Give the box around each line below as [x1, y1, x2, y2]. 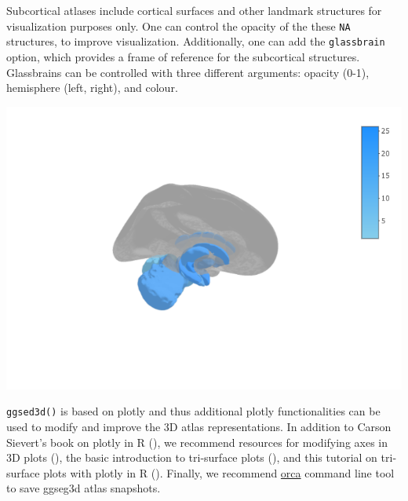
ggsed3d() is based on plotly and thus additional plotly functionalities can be [6, 403, 381, 419]
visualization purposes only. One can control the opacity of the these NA [6, 17, 351, 34]
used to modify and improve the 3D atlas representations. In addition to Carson [6, 418, 392, 434]
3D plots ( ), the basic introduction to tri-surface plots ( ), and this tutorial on [6, 449, 377, 466]
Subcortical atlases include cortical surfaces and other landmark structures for [6, 2, 382, 18]
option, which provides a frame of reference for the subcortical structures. [6, 48, 360, 64]
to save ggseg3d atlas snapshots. [6, 480, 161, 496]
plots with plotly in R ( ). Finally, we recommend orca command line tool [43, 464, 395, 481]
